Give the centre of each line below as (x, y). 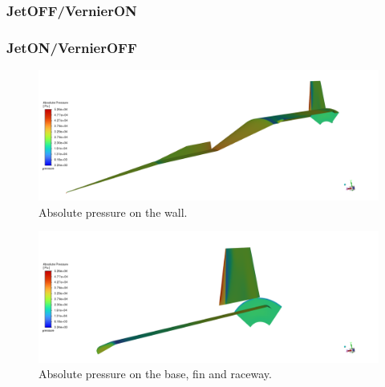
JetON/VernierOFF (72, 47)
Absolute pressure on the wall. (113, 212)
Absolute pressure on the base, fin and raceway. (155, 374)
